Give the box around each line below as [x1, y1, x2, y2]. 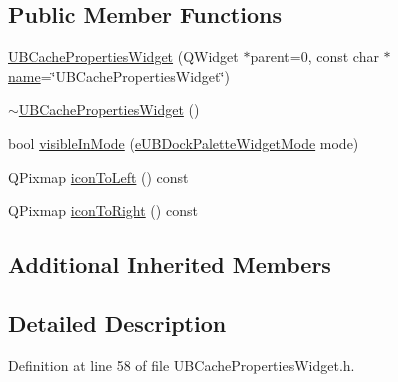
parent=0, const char [250, 46, 379, 67]
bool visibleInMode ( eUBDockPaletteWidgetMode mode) [8, 132, 359, 153]
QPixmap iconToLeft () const [8, 166, 189, 187]
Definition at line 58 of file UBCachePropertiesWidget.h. [8, 354, 355, 375]
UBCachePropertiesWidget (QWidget [8, 46, 239, 67]
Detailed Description [8, 307, 227, 338]
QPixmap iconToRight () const [8, 200, 198, 221]
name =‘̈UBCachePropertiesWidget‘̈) [8, 65, 230, 86]
